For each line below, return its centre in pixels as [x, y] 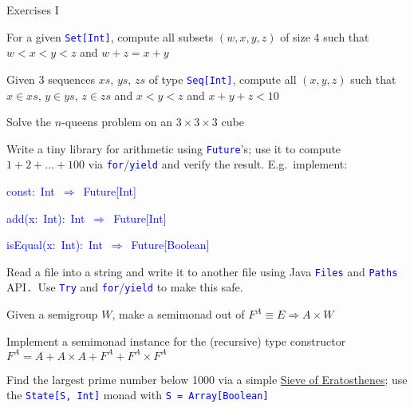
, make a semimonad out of [178, 314]
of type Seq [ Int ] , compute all [223, 79]
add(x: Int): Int [46, 218]
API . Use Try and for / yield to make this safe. [125, 287]
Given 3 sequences [51, 79]
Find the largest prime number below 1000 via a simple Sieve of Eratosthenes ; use [207, 379]
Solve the [29, 122]
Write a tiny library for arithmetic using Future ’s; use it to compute [174, 148]
